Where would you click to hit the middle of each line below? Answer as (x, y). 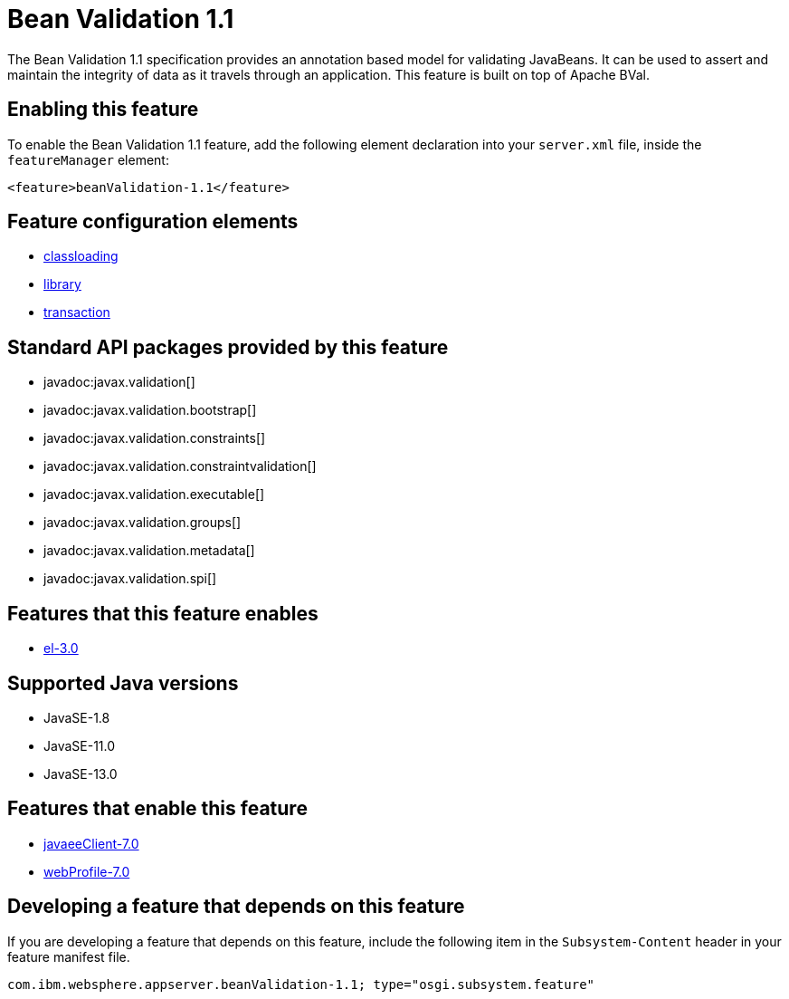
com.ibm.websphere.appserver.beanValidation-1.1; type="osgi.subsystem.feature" (301, 984)
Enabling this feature (103, 110)
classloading (81, 256)
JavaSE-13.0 (81, 773)
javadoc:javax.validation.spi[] (130, 579)
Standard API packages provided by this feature (228, 347)
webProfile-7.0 (87, 871)
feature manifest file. (69, 956)
